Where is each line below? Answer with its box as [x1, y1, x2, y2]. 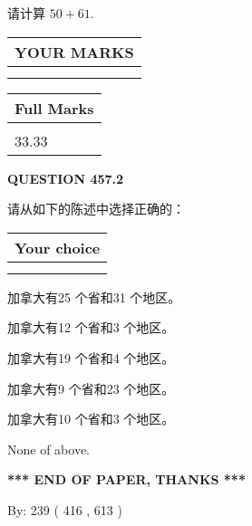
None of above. [7, 439, 90, 458]
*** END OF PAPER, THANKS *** [7, 470, 246, 489]
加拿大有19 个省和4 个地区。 [7, 348, 175, 367]
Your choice [15, 236, 101, 258]
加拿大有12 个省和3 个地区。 [7, 318, 175, 337]
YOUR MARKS [15, 41, 134, 62]
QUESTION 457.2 [7, 168, 124, 187]
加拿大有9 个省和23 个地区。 [7, 378, 175, 397]
